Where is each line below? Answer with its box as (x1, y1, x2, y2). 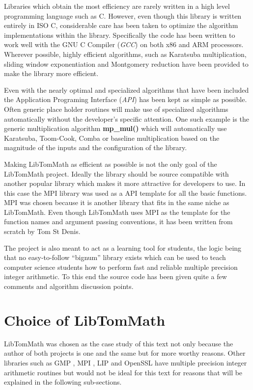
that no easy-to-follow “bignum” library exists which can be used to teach (4, 252, 226, 262)
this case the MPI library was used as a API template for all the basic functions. (4, 187, 247, 198)
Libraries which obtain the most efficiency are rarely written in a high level (4, 1, 230, 11)
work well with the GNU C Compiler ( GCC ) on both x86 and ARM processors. (4, 39, 244, 50)
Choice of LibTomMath (4, 310, 166, 330)
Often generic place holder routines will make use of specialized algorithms (4, 104, 228, 114)
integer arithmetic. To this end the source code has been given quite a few (4, 271, 227, 282)
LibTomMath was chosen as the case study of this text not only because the (4, 338, 233, 348)
